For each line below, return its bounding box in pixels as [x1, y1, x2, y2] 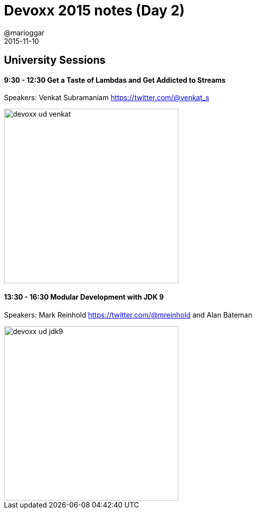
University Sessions [4, 54, 106, 67]
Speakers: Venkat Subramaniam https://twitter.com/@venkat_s [4, 93, 210, 102]
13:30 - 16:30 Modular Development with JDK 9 [4, 293, 164, 301]
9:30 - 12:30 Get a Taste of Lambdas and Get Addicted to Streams [4, 75, 226, 84]
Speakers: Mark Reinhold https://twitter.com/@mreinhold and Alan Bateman [4, 310, 253, 319]
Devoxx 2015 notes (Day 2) [4, 2, 185, 19]
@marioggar [4, 28, 45, 37]
